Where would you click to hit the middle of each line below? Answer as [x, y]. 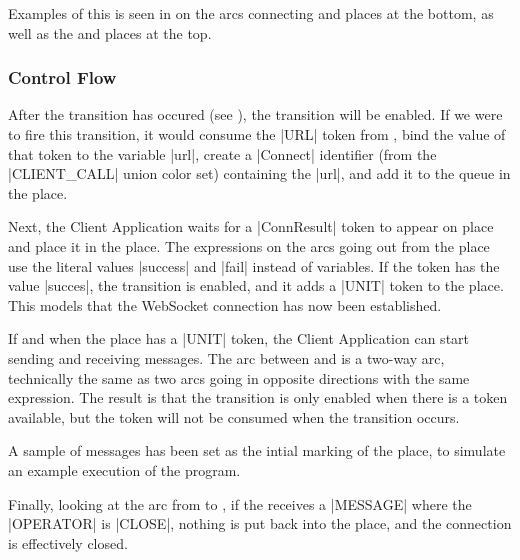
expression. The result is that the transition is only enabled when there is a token [258, 397]
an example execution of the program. [124, 469]
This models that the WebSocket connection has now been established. [225, 304]
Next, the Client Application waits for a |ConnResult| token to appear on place [251, 226]
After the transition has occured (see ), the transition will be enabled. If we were [255, 114]
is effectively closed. [68, 542]
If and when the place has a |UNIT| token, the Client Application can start [239, 338]
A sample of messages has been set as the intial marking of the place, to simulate [257, 450]
